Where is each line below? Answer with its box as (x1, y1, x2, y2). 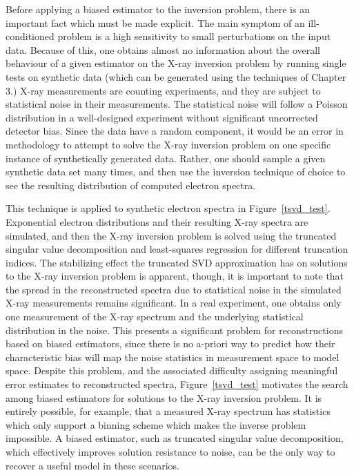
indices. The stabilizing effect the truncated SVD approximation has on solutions (6, 255, 348, 269)
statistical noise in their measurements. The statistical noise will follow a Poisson (6, 97, 348, 111)
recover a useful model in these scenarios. (6, 458, 179, 472)
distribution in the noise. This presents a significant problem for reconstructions (6, 322, 343, 337)
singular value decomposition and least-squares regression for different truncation (6, 242, 348, 256)
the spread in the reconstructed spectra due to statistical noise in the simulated (6, 282, 342, 296)
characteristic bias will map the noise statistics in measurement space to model (6, 349, 340, 364)
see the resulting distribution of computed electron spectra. (6, 177, 256, 192)
